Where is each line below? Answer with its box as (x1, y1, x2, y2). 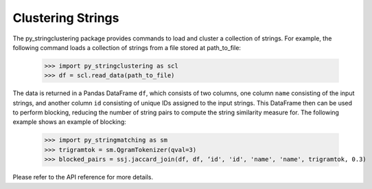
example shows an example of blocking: (12, 118, 126, 126)
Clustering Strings (12, 10, 119, 25)
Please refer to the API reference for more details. (12, 173, 154, 181)
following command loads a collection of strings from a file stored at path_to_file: (12, 43, 242, 51)
